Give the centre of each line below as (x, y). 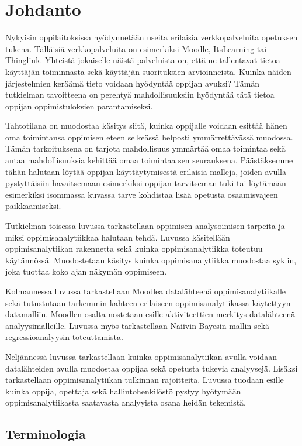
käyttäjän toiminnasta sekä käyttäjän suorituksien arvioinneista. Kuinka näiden (148, 71)
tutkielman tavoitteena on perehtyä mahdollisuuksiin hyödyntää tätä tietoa (140, 95)
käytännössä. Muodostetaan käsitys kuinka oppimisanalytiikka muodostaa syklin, (151, 260)
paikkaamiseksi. (33, 206)
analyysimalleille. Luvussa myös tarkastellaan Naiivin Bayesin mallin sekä (138, 325)
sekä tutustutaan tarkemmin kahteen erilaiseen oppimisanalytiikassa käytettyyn (148, 302)
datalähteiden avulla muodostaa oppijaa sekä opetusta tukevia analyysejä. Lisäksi (152, 368)
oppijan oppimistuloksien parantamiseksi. (79, 106)
